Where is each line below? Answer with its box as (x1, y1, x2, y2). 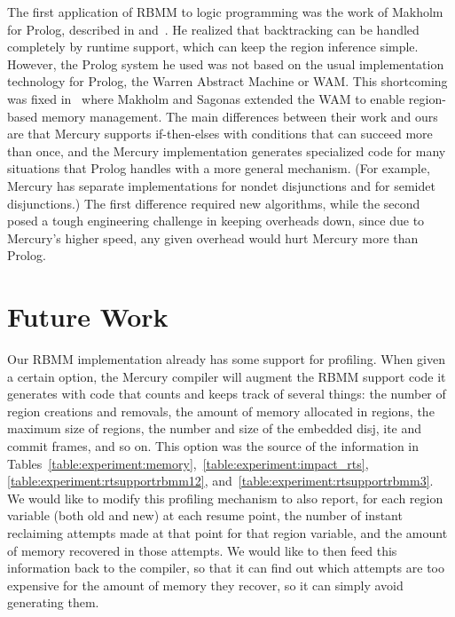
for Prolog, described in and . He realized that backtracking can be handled (7, 20, 420, 38)
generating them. (7, 593, 99, 612)
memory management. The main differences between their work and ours (41, 107, 438, 125)
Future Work (7, 298, 169, 335)
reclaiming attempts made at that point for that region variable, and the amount (7, 523, 448, 542)
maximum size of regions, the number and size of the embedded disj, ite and (7, 419, 422, 438)
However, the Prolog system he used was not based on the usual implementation (7, 54, 444, 73)
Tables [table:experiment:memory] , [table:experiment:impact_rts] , (7, 454, 369, 472)
